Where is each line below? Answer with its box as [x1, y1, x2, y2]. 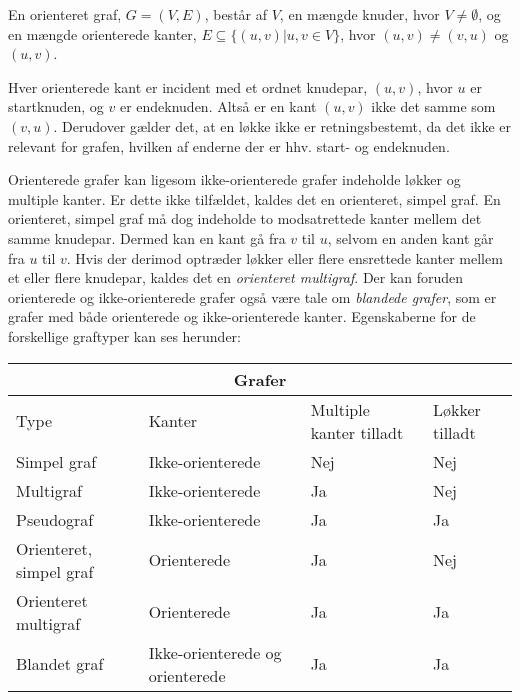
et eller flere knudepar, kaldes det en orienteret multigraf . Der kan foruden [8, 267, 464, 288]
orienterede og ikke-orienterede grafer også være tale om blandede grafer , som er [8, 286, 497, 307]
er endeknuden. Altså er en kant [119, 96, 317, 117]
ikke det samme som [371, 96, 496, 117]
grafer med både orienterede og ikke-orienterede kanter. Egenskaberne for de [8, 306, 476, 327]
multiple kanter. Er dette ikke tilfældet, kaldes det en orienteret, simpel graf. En [8, 188, 501, 209]
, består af [204, 4, 268, 24]
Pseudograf [16, 507, 94, 531]
